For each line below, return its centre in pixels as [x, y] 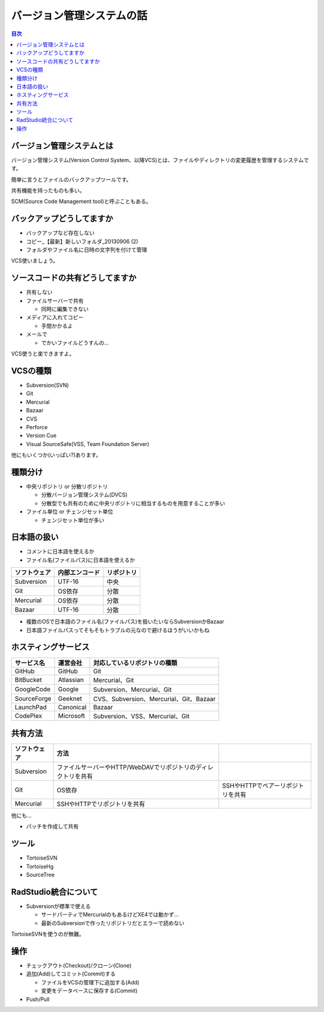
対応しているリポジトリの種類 [135, 663]
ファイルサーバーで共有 [55, 301]
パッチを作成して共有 [52, 827]
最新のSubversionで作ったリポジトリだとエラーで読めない [113, 923]
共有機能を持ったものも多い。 [48, 190]
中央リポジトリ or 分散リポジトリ [67, 486]
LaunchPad [31, 707]
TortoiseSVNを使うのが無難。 [48, 934]
